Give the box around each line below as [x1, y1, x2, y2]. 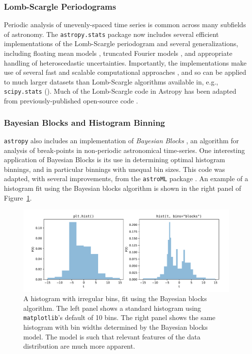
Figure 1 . [4, 192, 32, 202]
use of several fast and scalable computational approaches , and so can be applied [4, 67, 247, 77]
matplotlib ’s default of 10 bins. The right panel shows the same [23, 312, 216, 322]
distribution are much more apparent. [23, 341, 135, 351]
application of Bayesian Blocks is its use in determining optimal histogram [4, 154, 225, 165]
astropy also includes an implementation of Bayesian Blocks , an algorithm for [4, 135, 239, 145]
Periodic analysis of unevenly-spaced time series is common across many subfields [4, 19, 246, 30]
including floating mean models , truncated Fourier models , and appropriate [4, 48, 233, 58]
